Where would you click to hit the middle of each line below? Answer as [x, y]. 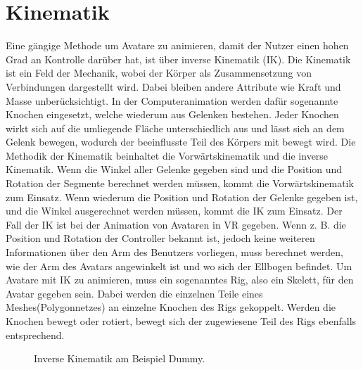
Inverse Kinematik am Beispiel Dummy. [120, 358]
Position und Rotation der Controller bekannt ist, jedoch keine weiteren [160, 238]
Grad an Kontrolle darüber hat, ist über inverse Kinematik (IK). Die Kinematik [178, 59]
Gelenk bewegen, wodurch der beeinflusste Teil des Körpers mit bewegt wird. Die [181, 142]
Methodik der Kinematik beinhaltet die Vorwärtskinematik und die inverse [167, 155]
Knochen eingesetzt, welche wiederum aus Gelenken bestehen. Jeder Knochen [172, 114]
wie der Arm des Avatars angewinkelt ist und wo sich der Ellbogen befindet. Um [179, 266]
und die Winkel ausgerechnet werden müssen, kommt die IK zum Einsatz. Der [174, 211]
